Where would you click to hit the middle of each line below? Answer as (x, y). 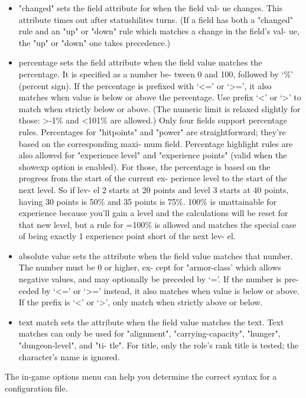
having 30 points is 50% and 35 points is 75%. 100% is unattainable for (148, 201)
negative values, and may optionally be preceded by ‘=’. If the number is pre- (159, 279)
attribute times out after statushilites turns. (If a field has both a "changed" (156, 19)
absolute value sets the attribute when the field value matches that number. (156, 255)
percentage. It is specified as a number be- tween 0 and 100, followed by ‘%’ (156, 74)
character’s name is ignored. (69, 356)
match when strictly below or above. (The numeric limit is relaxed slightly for (159, 108)
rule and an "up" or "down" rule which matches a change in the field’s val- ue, (159, 31)
